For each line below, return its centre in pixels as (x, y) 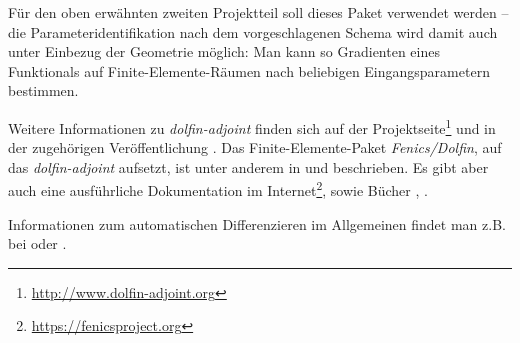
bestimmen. (43, 90)
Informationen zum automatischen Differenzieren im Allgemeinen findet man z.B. (257, 223)
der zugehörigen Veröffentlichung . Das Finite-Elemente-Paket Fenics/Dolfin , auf (255, 147)
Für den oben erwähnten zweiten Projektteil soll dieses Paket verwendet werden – (258, 12)
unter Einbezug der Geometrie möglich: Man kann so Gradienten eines (224, 51)
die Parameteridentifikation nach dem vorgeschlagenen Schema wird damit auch (253, 31)
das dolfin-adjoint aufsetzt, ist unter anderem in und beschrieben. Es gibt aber (248, 166)
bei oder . (37, 243)
